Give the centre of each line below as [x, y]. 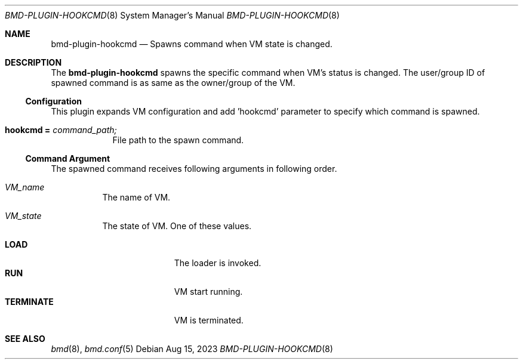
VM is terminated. [209, 320]
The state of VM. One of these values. [177, 226]
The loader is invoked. [218, 263]
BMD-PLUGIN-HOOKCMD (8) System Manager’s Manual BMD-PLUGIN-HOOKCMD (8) [172, 15]
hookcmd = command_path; [61, 130]
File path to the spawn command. [178, 140]
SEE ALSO [25, 339]
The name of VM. [136, 197]
